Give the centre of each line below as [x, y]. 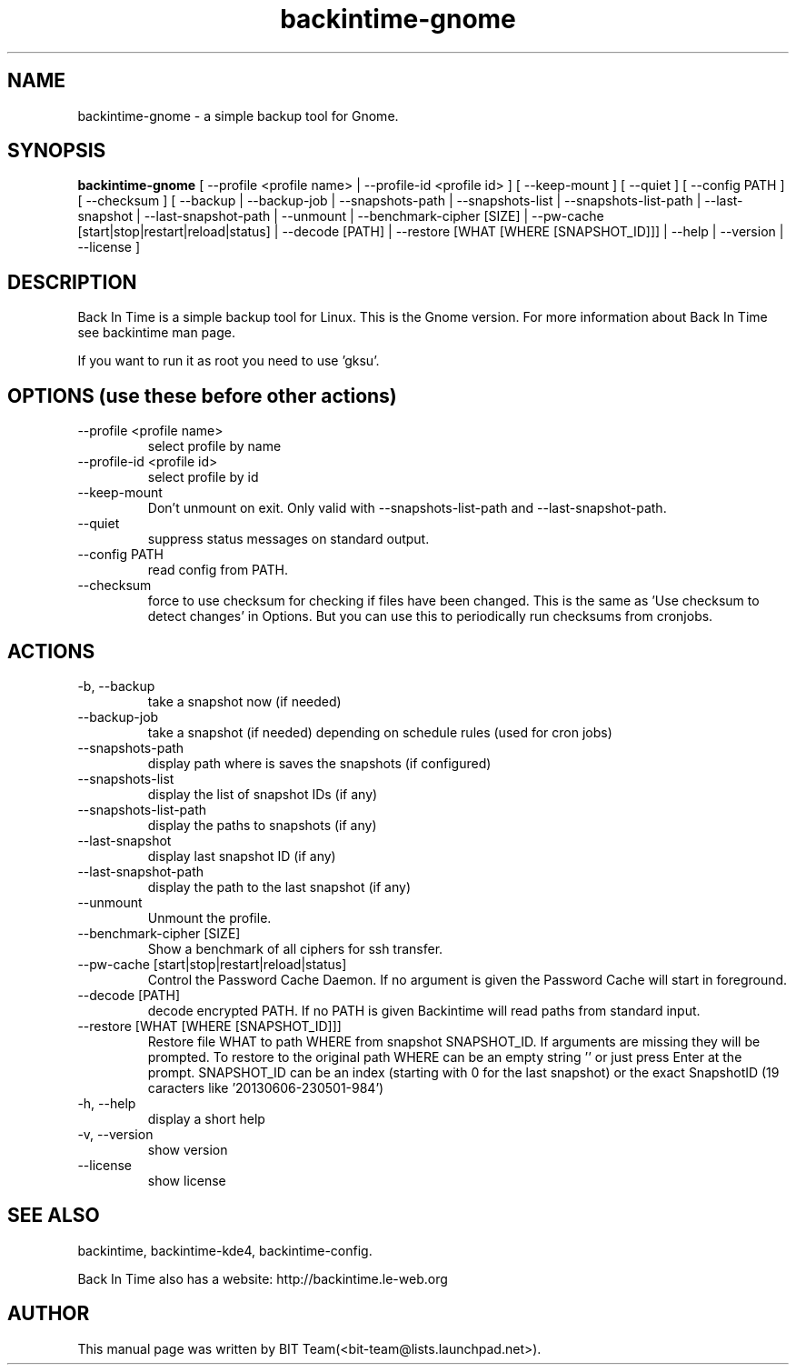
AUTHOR [49, 1314]
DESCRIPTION [72, 282]
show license [187, 1180]
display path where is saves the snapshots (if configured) [319, 763]
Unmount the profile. [209, 917]
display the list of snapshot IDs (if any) [263, 794]
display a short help [206, 1118]
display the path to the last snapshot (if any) [279, 886]
